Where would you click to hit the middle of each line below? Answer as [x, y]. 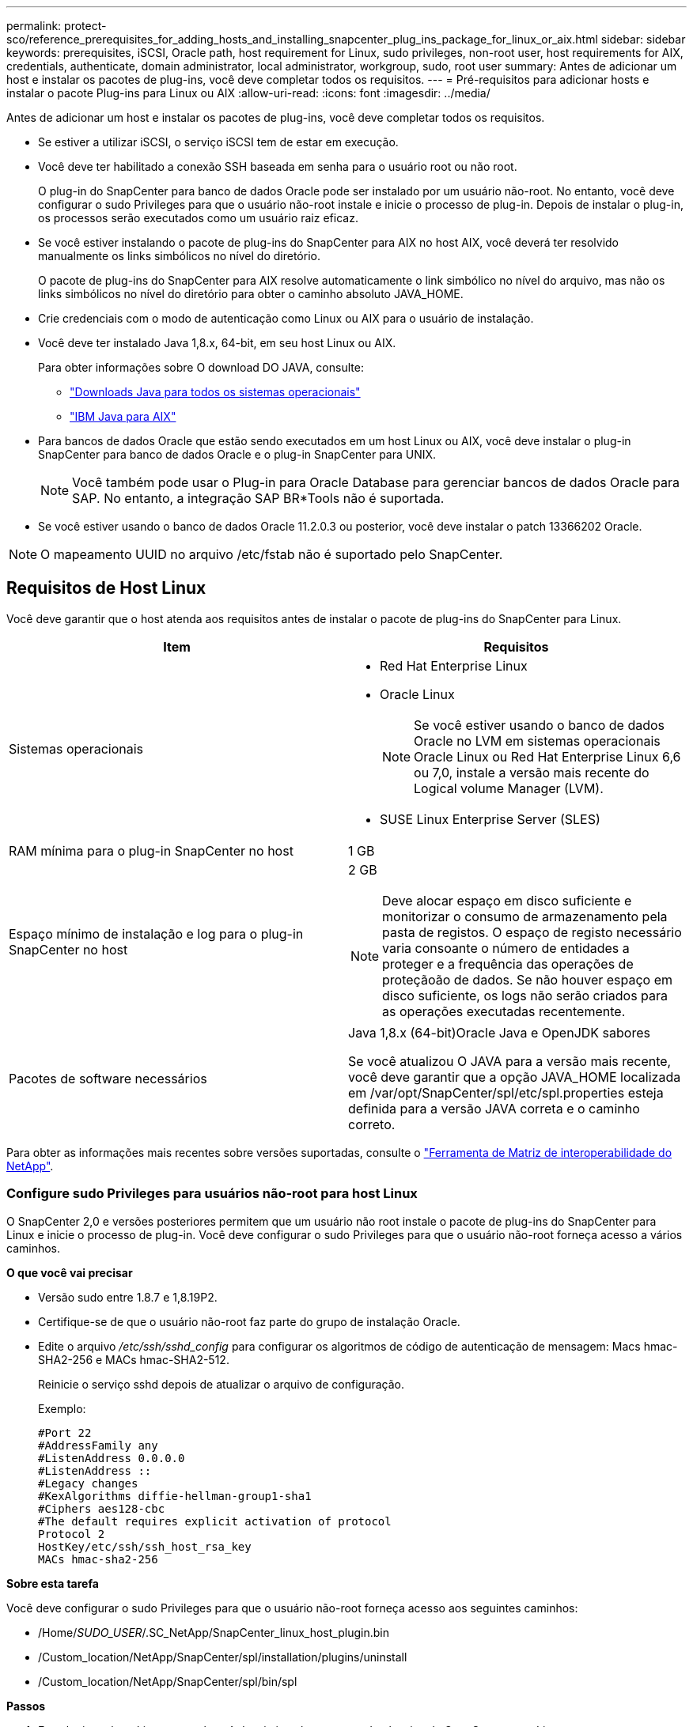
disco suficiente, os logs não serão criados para [525, 995]
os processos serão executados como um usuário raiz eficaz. [198, 218]
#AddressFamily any [98, 1445]
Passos [26, 1706]
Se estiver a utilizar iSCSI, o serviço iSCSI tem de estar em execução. [218, 142]
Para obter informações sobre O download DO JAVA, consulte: [201, 367]
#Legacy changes [88, 1483]
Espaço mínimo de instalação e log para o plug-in [156, 933]
